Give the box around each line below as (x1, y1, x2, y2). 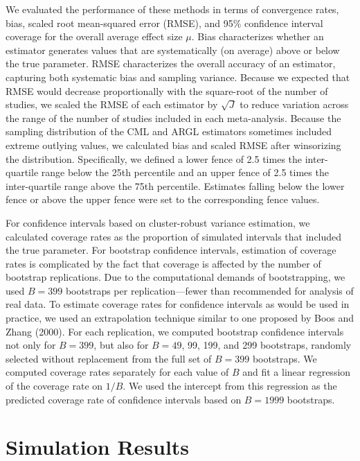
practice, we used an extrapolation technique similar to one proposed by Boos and (6, 311, 354, 325)
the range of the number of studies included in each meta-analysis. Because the (6, 110, 341, 125)
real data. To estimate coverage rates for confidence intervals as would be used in (6, 297, 350, 311)
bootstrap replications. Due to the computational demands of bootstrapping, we (6, 270, 345, 284)
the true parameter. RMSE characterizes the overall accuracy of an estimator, (6, 56, 336, 71)
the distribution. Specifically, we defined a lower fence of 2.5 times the (6, 151, 303, 166)
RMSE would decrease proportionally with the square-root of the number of (6, 83, 328, 98)
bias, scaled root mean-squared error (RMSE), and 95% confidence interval (6, 15, 323, 30)
